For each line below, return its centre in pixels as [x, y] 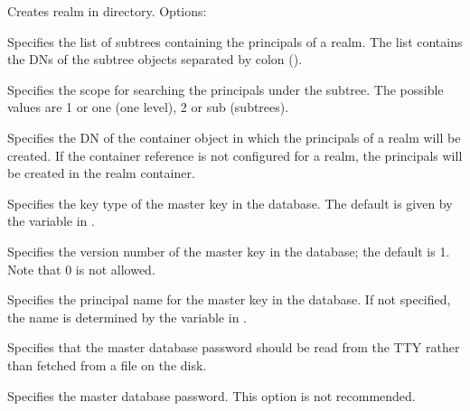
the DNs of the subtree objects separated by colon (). [155, 59]
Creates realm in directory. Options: [107, 11]
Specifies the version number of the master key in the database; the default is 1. [229, 251]
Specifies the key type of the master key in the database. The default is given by [230, 203]
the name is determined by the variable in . [127, 317]
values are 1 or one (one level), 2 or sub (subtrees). [148, 107]
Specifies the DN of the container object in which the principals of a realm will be [234, 137]
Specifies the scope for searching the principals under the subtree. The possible [226, 89]
